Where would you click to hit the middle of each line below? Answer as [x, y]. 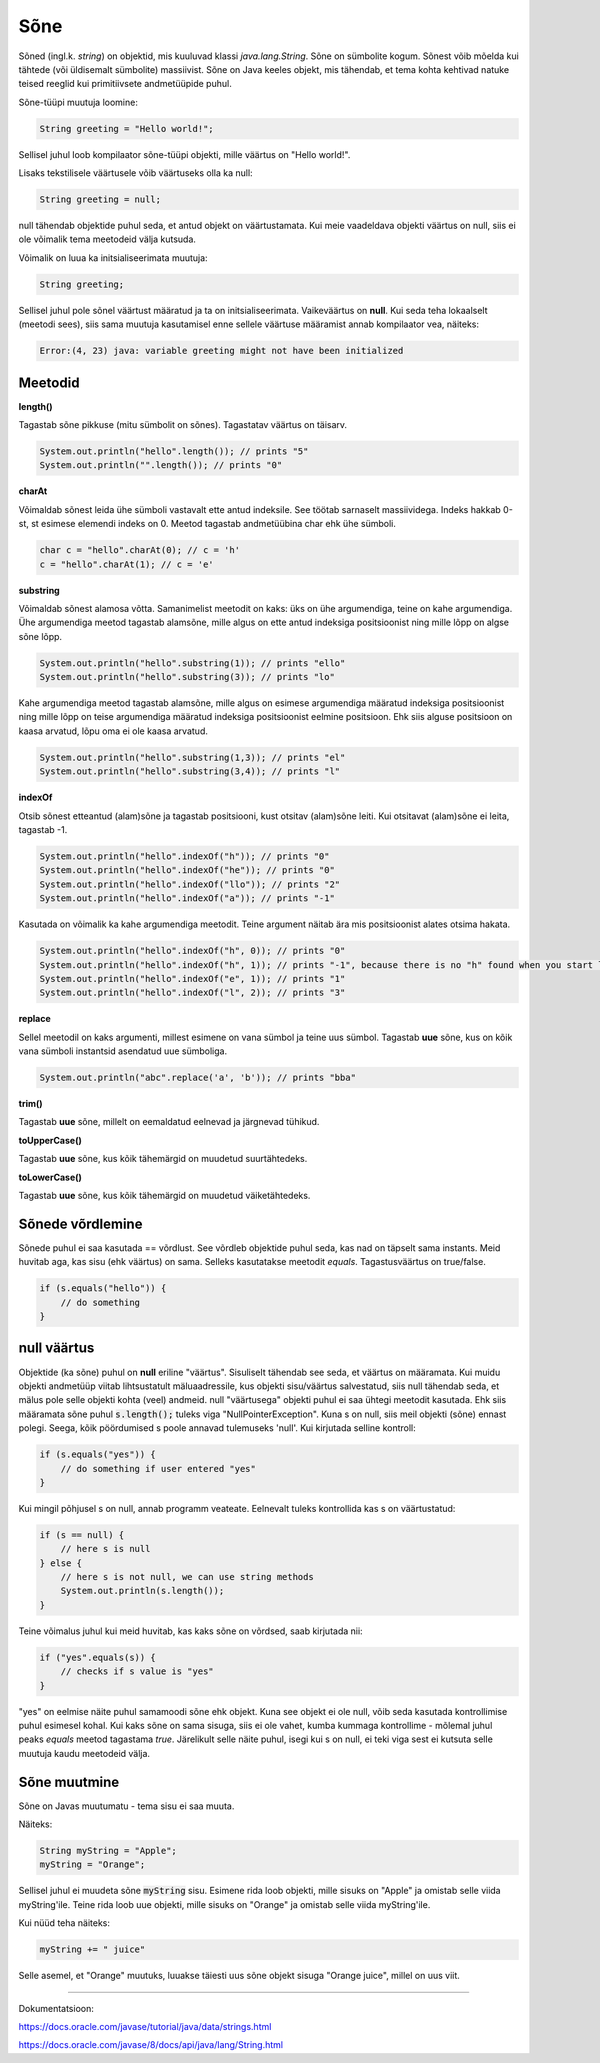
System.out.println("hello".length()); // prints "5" [174, 451]
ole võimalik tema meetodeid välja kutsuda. [107, 239]
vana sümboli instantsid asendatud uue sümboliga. [123, 1051]
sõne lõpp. [40, 636]
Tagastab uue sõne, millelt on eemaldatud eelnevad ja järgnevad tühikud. [169, 1122]
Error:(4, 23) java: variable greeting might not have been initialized [221, 351]
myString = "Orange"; [92, 1864]
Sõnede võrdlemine [80, 1223]
